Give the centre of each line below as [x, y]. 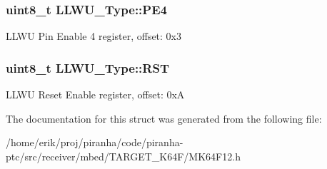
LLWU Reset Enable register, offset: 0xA [95, 94]
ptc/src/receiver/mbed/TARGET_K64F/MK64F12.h [123, 156]
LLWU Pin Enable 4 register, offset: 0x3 [94, 36]
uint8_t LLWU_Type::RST [87, 67]
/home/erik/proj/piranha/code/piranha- [95, 142]
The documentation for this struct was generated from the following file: [164, 118]
